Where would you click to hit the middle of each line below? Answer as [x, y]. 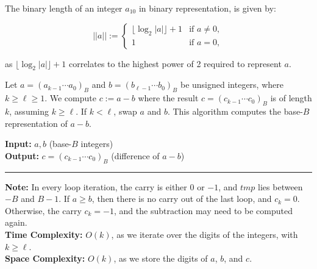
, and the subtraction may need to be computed [203, 210]
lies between [280, 186]
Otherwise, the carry [43, 210]
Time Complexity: [44, 234]
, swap [125, 111]
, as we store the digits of [161, 258]
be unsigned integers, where [232, 84]
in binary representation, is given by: [207, 8]
